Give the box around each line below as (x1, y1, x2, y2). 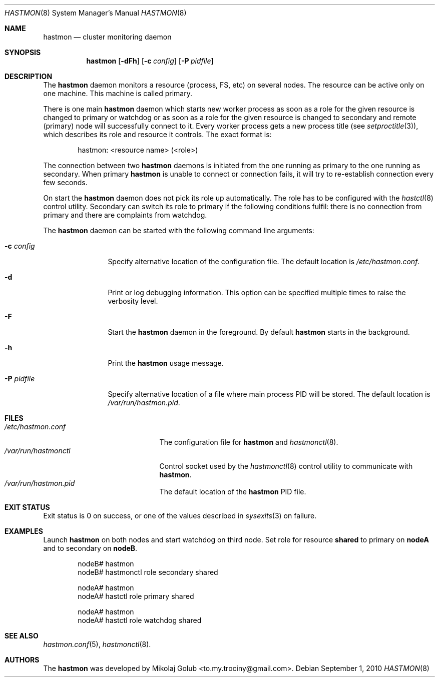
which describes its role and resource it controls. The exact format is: (43, 130, 272, 139)
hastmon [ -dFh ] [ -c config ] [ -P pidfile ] (86, 57, 214, 65)
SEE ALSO (5, 631, 39, 640)
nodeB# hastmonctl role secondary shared (78, 568, 218, 576)
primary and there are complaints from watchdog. (43, 211, 207, 219)
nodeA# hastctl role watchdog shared (78, 616, 202, 624)
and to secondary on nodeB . (43, 544, 138, 552)
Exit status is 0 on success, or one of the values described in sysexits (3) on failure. (43, 511, 317, 520)
